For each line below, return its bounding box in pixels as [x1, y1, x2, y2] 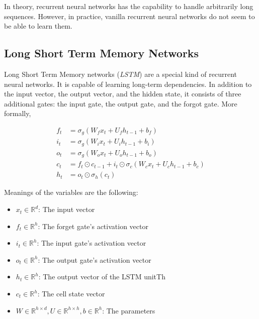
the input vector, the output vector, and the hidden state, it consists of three [4, 88, 241, 99]
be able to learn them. [4, 21, 72, 31]
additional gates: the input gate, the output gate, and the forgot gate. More [4, 98, 237, 109]
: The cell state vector [37, 288, 105, 299]
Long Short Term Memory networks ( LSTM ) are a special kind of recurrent [4, 68, 237, 79]
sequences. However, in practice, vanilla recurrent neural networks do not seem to [4, 11, 255, 21]
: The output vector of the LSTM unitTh [38, 271, 165, 282]
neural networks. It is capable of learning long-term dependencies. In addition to [4, 78, 252, 89]
